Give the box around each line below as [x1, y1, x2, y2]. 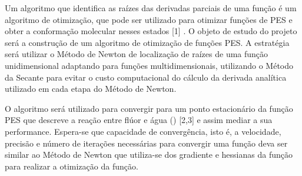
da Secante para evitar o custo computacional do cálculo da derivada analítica [5, 71, 287, 83]
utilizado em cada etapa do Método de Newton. [5, 82, 177, 95]
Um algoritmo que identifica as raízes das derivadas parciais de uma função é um [5, 2, 297, 14]
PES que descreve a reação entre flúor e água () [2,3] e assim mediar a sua [5, 114, 273, 126]
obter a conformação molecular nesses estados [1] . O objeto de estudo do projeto [5, 25, 297, 37]
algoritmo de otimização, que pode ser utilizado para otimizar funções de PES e [5, 13, 293, 25]
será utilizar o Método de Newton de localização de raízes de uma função [5, 48, 268, 60]
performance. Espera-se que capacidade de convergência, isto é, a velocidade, [5, 125, 281, 137]
